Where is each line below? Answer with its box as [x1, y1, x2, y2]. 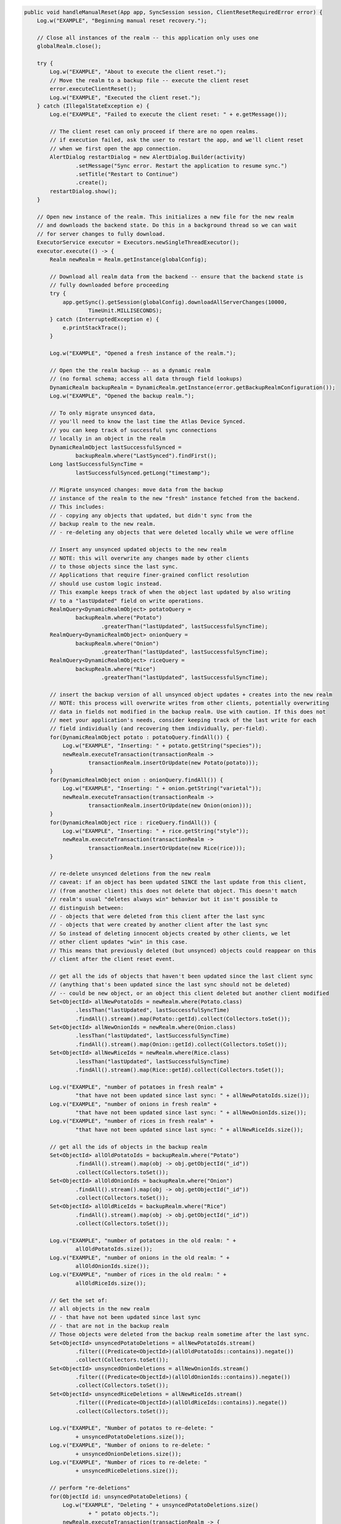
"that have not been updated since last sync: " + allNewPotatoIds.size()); [75, 1092, 310, 1099]
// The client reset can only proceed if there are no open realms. [49, 128, 259, 135]
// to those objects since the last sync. [49, 563, 179, 570]
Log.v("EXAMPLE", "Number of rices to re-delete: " [49, 1459, 208, 1465]
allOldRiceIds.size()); [75, 1280, 146, 1286]
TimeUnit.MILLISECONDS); [88, 307, 163, 314]
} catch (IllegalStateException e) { [37, 102, 150, 109]
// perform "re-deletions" [49, 1484, 130, 1492]
